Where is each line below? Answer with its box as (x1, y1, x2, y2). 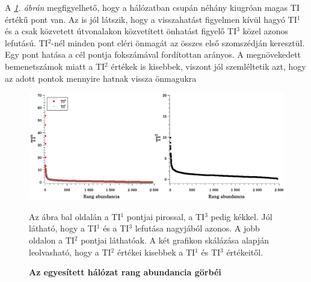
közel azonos (242, 25, 289, 37)
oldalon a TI (29, 233, 75, 246)
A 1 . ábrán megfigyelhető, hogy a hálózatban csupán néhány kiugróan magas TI (5, 1, 300, 13)
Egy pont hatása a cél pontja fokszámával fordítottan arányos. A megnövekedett (5, 48, 301, 61)
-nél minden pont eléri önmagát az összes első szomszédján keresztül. (51, 36, 305, 49)
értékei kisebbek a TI (117, 245, 196, 258)
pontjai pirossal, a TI (126, 210, 205, 222)
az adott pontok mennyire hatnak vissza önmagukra (5, 72, 197, 84)
